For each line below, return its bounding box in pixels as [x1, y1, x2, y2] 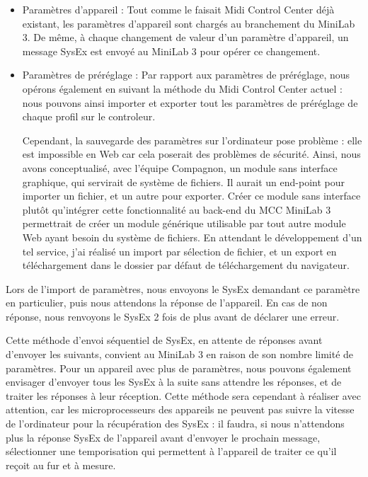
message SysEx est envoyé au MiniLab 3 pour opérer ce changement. [22, 43, 321, 58]
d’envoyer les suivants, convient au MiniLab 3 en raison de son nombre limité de [6, 347, 354, 362]
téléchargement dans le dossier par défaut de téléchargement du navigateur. [22, 258, 350, 272]
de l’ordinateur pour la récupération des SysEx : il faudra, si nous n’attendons [6, 416, 345, 431]
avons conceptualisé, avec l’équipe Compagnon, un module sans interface [22, 160, 338, 175]
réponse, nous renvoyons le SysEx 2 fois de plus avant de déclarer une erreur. [6, 309, 340, 323]
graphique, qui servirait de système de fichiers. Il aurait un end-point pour [22, 174, 345, 189]
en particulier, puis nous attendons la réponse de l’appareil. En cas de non [6, 295, 328, 310]
